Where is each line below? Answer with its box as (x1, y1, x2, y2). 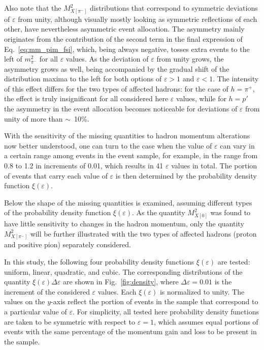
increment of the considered (4, 286, 90, 297)
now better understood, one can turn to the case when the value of (4, 140, 212, 151)
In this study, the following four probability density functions (4, 256, 194, 267)
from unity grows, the (156, 53, 224, 64)
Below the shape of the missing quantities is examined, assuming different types (4, 197, 252, 208)
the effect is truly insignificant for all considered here (4, 93, 169, 104)
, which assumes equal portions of (153, 316, 258, 327)
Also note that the (4, 3, 61, 13)
